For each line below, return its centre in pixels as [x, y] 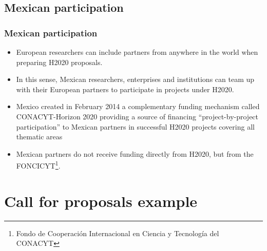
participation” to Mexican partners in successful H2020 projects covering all [135, 126]
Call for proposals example [101, 201]
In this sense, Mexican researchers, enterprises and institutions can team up [135, 79]
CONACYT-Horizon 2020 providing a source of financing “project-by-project [137, 116]
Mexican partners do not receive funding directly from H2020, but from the [135, 153]
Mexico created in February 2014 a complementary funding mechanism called [138, 106]
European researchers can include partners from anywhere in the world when [137, 52]
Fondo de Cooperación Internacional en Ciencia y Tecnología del [118, 233]
